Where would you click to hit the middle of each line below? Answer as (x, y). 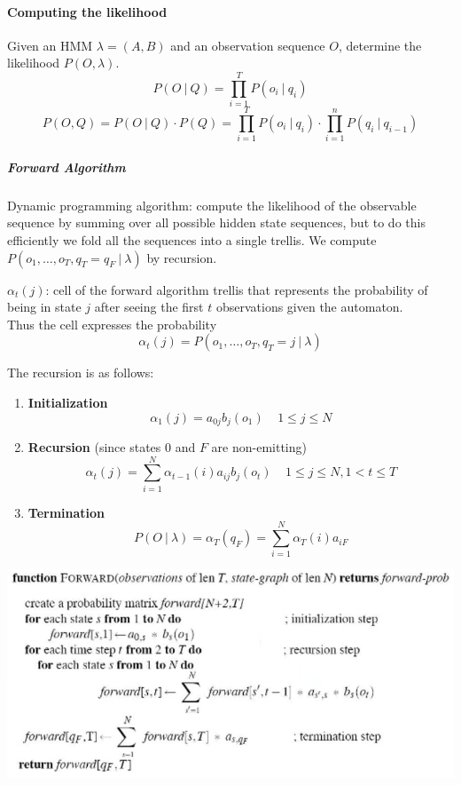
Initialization (68, 402)
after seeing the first (149, 307)
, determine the (380, 45)
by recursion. (182, 257)
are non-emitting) (259, 447)
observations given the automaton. (309, 307)
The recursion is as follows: (81, 373)
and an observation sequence (248, 45)
